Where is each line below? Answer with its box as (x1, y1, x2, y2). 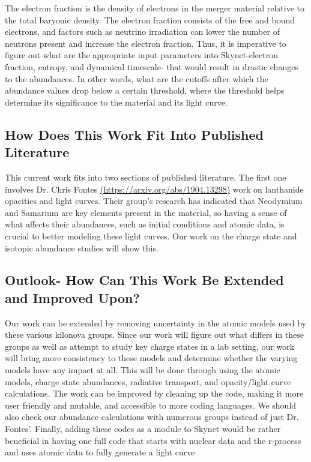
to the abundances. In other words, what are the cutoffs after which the (5, 72, 268, 85)
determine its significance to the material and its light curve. (5, 95, 228, 108)
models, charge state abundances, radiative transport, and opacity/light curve (5, 375, 291, 388)
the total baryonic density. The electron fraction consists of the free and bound (5, 13, 295, 26)
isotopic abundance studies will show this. (5, 241, 159, 254)
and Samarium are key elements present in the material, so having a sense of (5, 206, 287, 218)
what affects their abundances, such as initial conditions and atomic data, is (5, 218, 285, 230)
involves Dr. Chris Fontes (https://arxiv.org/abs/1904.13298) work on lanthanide (5, 182, 304, 195)
